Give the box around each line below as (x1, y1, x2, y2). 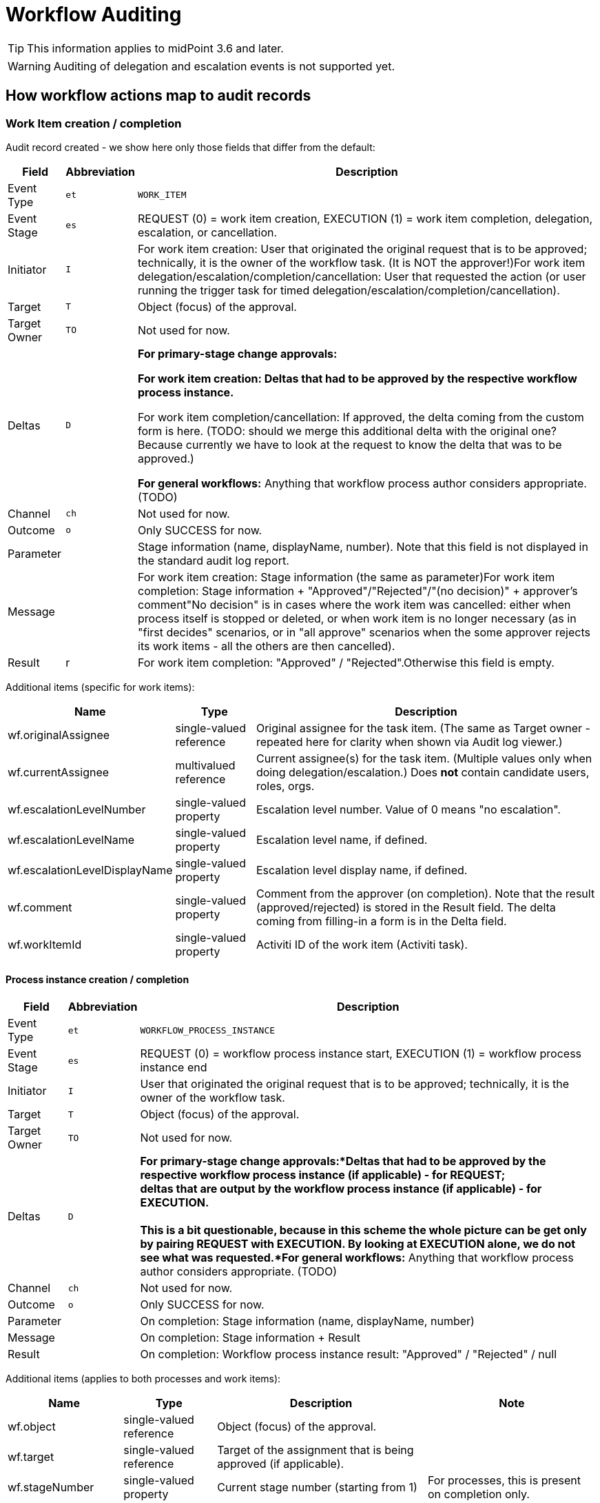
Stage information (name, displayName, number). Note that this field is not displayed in (138, 539, 588, 554)
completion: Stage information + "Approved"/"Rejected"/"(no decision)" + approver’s (138, 583, 578, 598)
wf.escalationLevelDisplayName (8, 863, 173, 877)
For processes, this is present (427, 1473, 581, 1488)
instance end (140, 1060, 207, 1075)
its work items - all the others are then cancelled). (138, 638, 395, 653)
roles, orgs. (256, 778, 315, 793)
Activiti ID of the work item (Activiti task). (256, 937, 468, 951)
